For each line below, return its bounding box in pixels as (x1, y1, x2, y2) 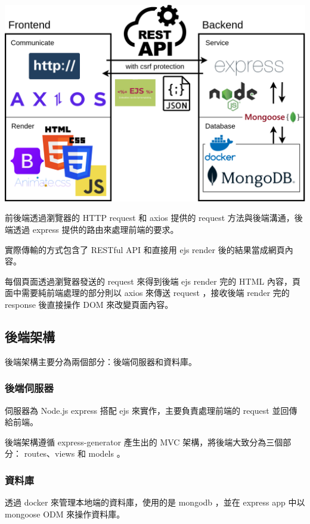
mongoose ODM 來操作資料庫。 (5, 507, 125, 520)
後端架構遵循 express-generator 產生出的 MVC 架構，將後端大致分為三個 (5, 435, 283, 448)
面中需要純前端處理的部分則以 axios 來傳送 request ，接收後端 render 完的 (5, 286, 290, 299)
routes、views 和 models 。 (24, 447, 125, 460)
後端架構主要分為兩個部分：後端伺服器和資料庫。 (5, 355, 197, 367)
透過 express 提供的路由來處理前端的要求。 (13, 223, 179, 235)
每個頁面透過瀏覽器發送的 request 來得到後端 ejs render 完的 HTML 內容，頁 (5, 275, 300, 287)
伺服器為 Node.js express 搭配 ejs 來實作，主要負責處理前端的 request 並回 (5, 404, 289, 416)
